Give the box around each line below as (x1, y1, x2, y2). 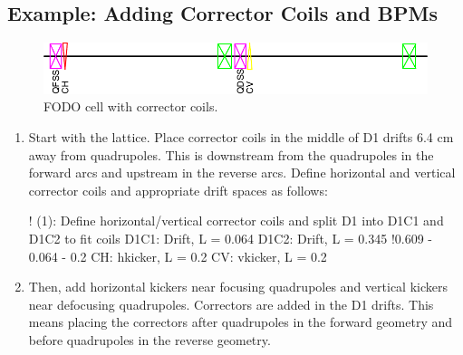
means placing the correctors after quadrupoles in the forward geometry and (28, 312, 453, 331)
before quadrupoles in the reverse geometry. (28, 330, 271, 349)
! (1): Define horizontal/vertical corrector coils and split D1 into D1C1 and (28, 211, 444, 230)
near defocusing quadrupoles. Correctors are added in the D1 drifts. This (28, 294, 434, 313)
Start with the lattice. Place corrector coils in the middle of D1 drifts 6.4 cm (28, 127, 454, 146)
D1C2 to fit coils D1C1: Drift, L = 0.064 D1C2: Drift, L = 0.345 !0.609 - (28, 228, 433, 247)
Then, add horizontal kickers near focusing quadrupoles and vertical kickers (28, 277, 448, 296)
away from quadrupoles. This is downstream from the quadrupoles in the (28, 145, 434, 164)
